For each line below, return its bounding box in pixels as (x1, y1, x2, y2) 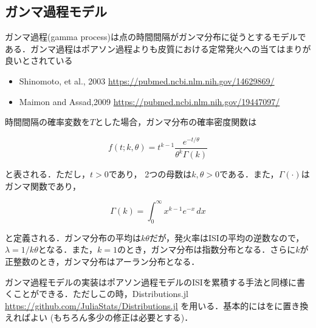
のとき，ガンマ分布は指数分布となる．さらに (117, 243, 296, 256)
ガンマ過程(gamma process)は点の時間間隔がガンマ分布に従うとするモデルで (5, 30, 306, 43)
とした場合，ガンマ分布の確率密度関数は (95, 115, 257, 128)
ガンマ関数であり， (5, 179, 81, 192)
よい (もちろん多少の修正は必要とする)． (30, 311, 193, 324)
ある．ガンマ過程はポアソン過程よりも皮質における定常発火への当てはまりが (5, 42, 311, 55)
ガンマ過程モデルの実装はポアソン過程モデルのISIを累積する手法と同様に (5, 275, 297, 288)
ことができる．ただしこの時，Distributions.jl (13, 287, 188, 300)
